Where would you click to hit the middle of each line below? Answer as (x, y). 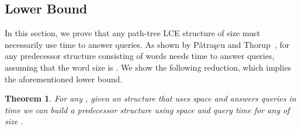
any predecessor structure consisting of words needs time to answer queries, (140, 56)
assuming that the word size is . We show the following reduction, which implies (148, 67)
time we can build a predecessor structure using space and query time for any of (147, 109)
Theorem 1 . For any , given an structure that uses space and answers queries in (150, 98)
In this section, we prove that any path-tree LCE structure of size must (132, 33)
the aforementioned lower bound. (64, 79)
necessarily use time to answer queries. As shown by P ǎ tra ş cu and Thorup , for (147, 44)
